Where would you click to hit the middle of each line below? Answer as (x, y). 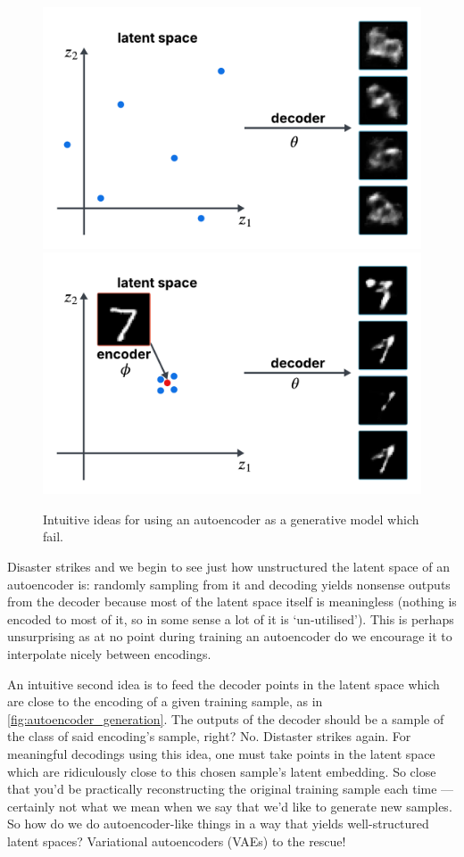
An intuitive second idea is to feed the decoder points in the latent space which (224, 684)
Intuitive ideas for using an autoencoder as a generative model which (231, 519)
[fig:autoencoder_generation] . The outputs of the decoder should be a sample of (226, 718)
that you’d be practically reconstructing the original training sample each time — (231, 789)
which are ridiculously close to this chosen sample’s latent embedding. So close (222, 771)
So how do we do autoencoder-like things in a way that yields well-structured (218, 824)
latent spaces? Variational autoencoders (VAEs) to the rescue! (177, 841)
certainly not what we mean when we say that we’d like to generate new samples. (230, 806)
